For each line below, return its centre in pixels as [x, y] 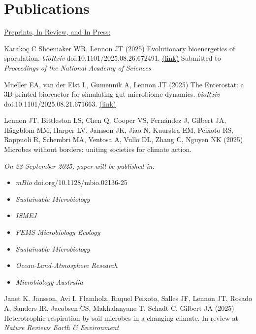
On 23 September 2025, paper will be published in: [79, 166]
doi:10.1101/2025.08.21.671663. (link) [60, 103]
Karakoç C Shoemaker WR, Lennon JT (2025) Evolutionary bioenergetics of [120, 48]
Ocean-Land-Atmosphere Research [66, 265]
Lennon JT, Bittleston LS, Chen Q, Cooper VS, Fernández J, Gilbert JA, [115, 120]
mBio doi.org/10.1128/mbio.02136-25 [71, 182]
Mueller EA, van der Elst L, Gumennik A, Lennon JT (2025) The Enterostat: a [124, 84]
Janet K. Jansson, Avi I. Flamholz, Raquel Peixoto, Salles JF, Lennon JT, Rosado [128, 298]
